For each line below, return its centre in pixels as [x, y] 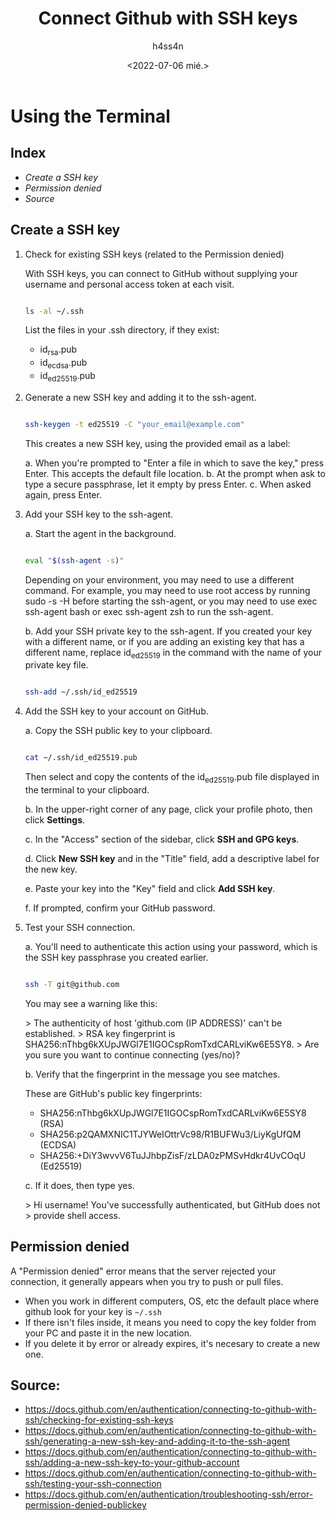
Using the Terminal [90, 116]
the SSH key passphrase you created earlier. [116, 957]
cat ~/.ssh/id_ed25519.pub [81, 758]
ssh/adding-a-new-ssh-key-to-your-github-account [132, 1463]
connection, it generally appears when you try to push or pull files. [147, 1281]
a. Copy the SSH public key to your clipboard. [118, 731]
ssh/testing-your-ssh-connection [93, 1484]
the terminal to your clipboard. [87, 789]
